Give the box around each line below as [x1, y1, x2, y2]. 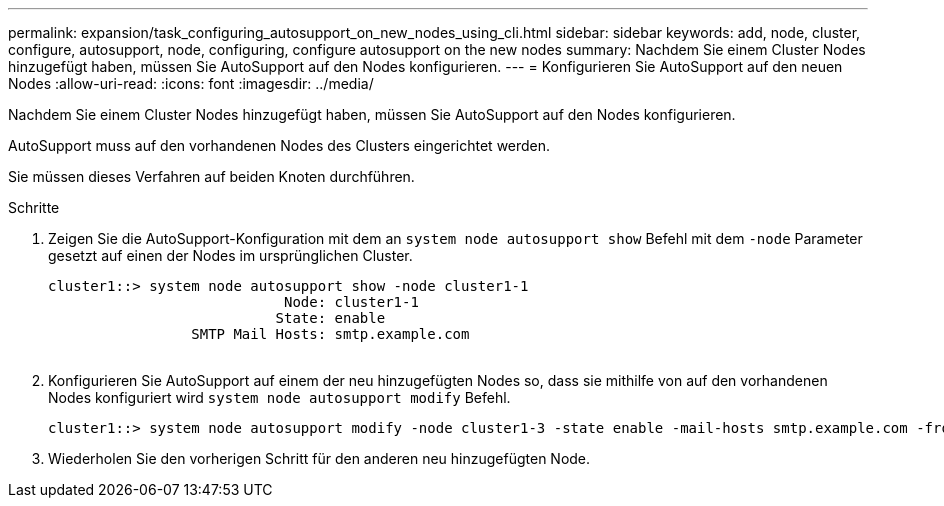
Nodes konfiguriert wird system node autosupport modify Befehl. [48, 389, 511, 406]
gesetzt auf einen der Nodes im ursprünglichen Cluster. [48, 247, 413, 264]
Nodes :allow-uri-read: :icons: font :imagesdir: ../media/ [8, 75, 374, 92]
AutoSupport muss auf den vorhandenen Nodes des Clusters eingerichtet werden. [8, 137, 551, 154]
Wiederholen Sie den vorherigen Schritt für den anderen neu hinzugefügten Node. [48, 450, 591, 467]
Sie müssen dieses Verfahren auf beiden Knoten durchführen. [8, 168, 415, 185]
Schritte [8, 199, 60, 216]
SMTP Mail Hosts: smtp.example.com [191, 326, 470, 342]
